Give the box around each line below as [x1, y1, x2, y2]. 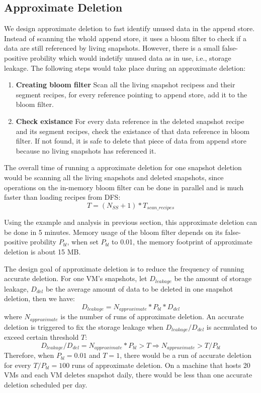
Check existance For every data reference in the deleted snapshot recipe [16, 115, 244, 126]
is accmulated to [206, 321, 257, 332]
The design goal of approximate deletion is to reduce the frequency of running [4, 263, 244, 274]
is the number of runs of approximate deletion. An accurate [60, 311, 244, 322]
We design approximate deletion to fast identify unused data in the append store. [4, 23, 255, 34]
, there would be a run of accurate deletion [120, 350, 251, 360]
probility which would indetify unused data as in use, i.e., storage [30, 52, 231, 63]
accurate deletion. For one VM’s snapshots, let [4, 273, 147, 284]
